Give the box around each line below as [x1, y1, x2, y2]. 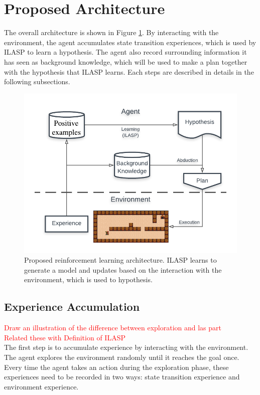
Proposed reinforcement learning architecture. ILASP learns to [24, 255, 217, 265]
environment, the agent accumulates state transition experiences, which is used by [4, 37, 256, 47]
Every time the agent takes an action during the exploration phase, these [4, 361, 229, 372]
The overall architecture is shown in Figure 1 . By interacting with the [4, 27, 219, 38]
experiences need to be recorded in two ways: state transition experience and [4, 371, 240, 382]
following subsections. [4, 76, 70, 87]
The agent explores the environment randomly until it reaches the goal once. [4, 352, 239, 362]
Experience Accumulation [4, 299, 140, 314]
